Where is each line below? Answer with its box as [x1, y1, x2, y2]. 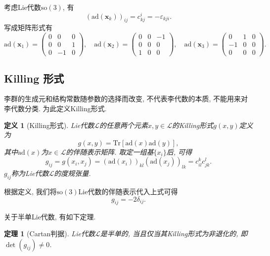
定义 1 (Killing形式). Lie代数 [4, 120, 94, 130]
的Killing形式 [172, 120, 214, 130]
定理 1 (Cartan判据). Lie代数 [4, 228, 95, 238]
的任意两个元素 [99, 120, 148, 130]
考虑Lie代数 [4, 2, 41, 12]
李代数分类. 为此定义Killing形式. [4, 103, 107, 114]
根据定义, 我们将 [4, 186, 57, 196]
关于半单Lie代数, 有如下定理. [4, 212, 96, 222]
